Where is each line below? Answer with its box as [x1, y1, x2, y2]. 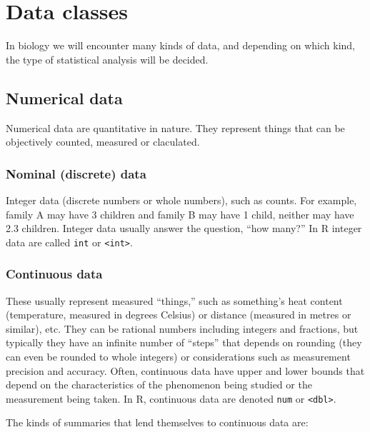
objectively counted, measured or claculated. [6, 134, 200, 149]
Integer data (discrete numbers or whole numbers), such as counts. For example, [6, 192, 357, 207]
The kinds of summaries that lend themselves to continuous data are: [6, 415, 309, 430]
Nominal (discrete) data [6, 164, 146, 182]
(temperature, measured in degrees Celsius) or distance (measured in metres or [6, 307, 351, 322]
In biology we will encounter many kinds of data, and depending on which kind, [6, 38, 356, 53]
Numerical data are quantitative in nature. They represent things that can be [6, 120, 345, 135]
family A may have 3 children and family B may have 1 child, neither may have [6, 206, 354, 221]
